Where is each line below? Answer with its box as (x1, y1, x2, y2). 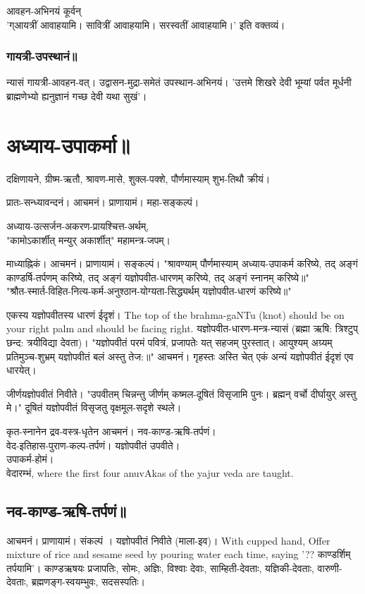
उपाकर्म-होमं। (6, 451, 54, 466)
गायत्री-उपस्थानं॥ (6, 47, 78, 65)
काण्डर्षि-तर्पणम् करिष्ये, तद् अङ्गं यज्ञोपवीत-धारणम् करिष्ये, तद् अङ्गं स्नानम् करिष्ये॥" (6, 269, 309, 284)
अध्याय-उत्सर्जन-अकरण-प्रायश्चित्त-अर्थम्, (6, 218, 149, 233)
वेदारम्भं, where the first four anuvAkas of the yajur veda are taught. (6, 465, 294, 480)
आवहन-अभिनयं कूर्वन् (6, 4, 82, 18)
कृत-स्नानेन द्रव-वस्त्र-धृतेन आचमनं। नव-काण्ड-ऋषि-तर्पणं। (6, 424, 216, 439)
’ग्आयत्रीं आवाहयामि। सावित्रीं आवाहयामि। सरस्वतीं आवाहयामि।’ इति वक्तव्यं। (6, 17, 285, 32)
